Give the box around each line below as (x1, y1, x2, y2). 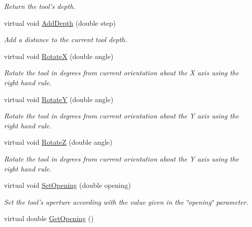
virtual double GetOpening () (4, 213, 94, 224)
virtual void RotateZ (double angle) (4, 137, 113, 147)
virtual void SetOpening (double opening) (4, 180, 131, 190)
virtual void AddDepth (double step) (4, 17, 116, 28)
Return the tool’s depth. (4, 1, 75, 11)
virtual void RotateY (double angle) (4, 94, 114, 104)
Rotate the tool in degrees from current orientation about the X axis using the (4, 67, 239, 78)
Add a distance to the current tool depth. (4, 34, 127, 45)
